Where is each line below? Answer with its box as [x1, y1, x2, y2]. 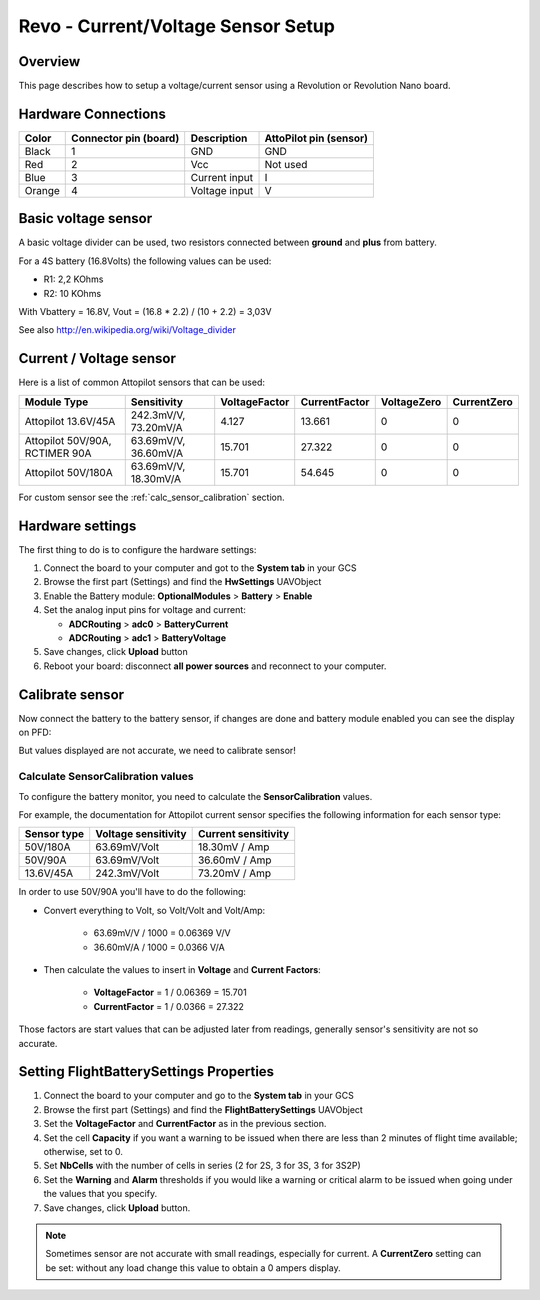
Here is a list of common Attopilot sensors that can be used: [18, 376, 265, 389]
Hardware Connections [18, 105, 167, 122]
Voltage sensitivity [95, 827, 187, 841]
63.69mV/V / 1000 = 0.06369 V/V [93, 927, 231, 939]
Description [190, 131, 248, 145]
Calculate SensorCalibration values [18, 770, 194, 784]
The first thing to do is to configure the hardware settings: [18, 543, 257, 555]
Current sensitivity [197, 827, 290, 841]
